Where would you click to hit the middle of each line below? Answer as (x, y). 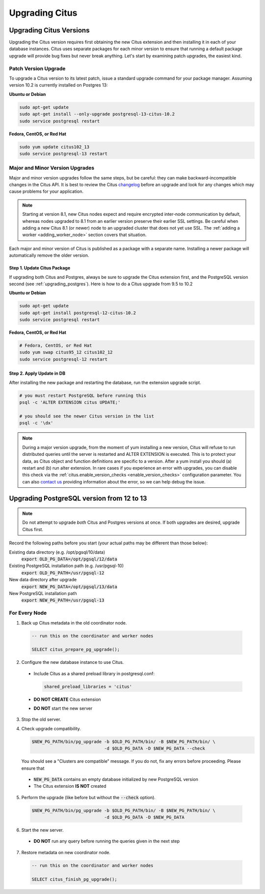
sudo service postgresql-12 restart (64, 359)
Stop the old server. (41, 719)
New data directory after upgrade (43, 580)
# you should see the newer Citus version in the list (87, 416)
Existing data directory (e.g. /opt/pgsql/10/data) (57, 552)
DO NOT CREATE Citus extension (67, 699)
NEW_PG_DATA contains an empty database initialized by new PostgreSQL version (116, 779)
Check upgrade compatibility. (51, 728)
